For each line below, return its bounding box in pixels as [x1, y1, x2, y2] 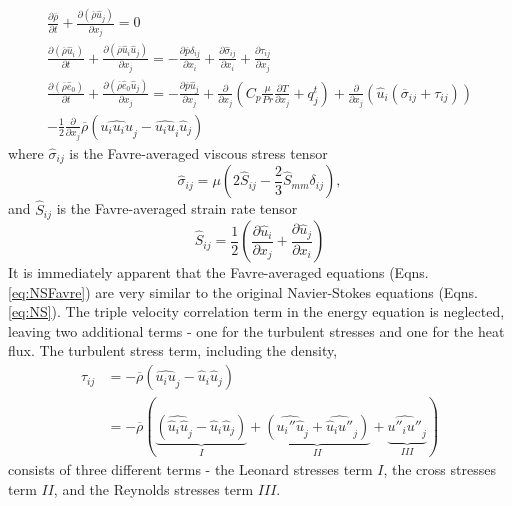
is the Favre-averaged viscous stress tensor [69, 142, 328, 163]
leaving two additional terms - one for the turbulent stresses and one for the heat [8, 320, 505, 341]
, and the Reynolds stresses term [53, 478, 254, 499]
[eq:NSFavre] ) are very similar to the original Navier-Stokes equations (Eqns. [8, 281, 478, 302]
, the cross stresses [383, 459, 496, 480]
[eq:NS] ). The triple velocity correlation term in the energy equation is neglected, [8, 301, 505, 322]
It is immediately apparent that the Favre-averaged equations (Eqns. [8, 262, 429, 283]
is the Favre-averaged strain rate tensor [56, 198, 298, 219]
